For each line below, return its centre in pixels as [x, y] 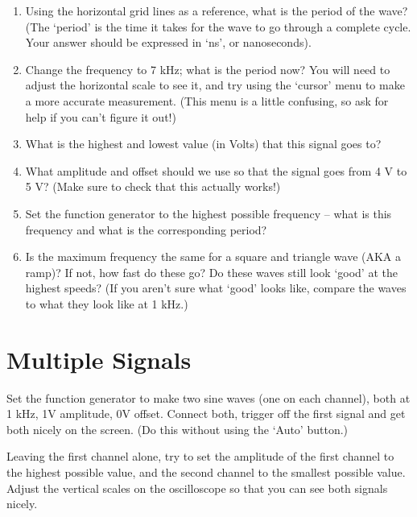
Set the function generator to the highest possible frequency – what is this [208, 213]
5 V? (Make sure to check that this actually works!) [153, 186]
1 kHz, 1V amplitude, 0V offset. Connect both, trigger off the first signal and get [206, 414]
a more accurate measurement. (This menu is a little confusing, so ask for [207, 100]
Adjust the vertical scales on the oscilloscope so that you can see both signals [197, 488]
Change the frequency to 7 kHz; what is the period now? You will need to [208, 69]
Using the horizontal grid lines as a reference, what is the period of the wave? [217, 10]
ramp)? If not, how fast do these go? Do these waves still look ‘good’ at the [211, 272]
